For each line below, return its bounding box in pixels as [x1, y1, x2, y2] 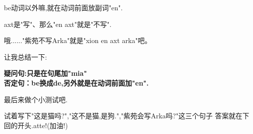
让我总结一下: [4, 51, 47, 62]
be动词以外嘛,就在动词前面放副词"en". [4, 2, 123, 12]
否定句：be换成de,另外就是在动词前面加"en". [4, 77, 149, 88]
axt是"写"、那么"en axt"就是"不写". [4, 19, 112, 29]
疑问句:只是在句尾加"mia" [4, 68, 87, 78]
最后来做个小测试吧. [4, 94, 68, 104]
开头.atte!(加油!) [17, 120, 68, 130]
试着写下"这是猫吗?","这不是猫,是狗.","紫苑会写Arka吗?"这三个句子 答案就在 [4, 111, 243, 121]
